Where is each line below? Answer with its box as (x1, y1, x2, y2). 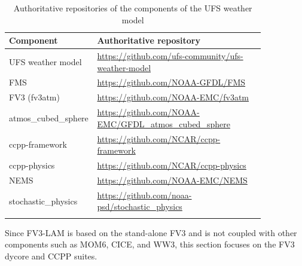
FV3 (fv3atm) (9, 91, 60, 103)
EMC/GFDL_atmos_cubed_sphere (97, 117, 230, 130)
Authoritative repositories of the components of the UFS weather (13, 2, 252, 14)
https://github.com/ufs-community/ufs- (97, 50, 243, 62)
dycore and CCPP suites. (5, 249, 97, 262)
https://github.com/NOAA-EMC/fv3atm (97, 91, 249, 103)
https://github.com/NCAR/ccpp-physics (97, 159, 246, 172)
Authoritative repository (97, 34, 200, 47)
